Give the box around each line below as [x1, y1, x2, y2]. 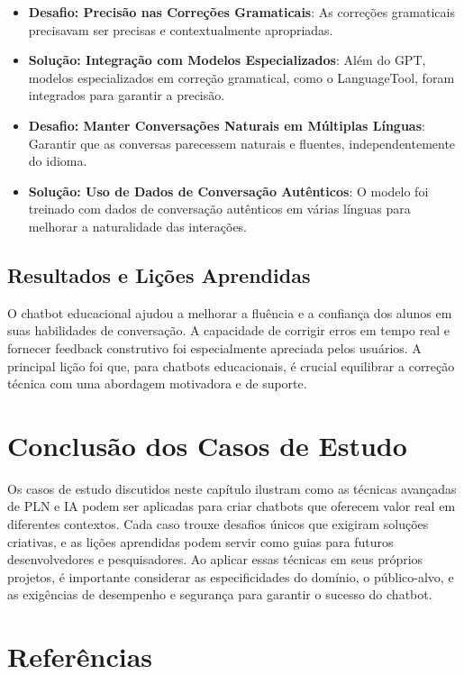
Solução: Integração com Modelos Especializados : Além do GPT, [28, 50, 426, 69]
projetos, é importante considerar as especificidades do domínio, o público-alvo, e [7, 567, 454, 586]
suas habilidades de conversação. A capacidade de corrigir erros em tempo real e [7, 321, 450, 340]
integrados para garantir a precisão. [28, 86, 225, 105]
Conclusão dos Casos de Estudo [7, 426, 407, 463]
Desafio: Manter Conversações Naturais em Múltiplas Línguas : [28, 115, 425, 134]
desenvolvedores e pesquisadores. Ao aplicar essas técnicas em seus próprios [7, 550, 423, 569]
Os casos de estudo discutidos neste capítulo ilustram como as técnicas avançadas [7, 479, 457, 497]
